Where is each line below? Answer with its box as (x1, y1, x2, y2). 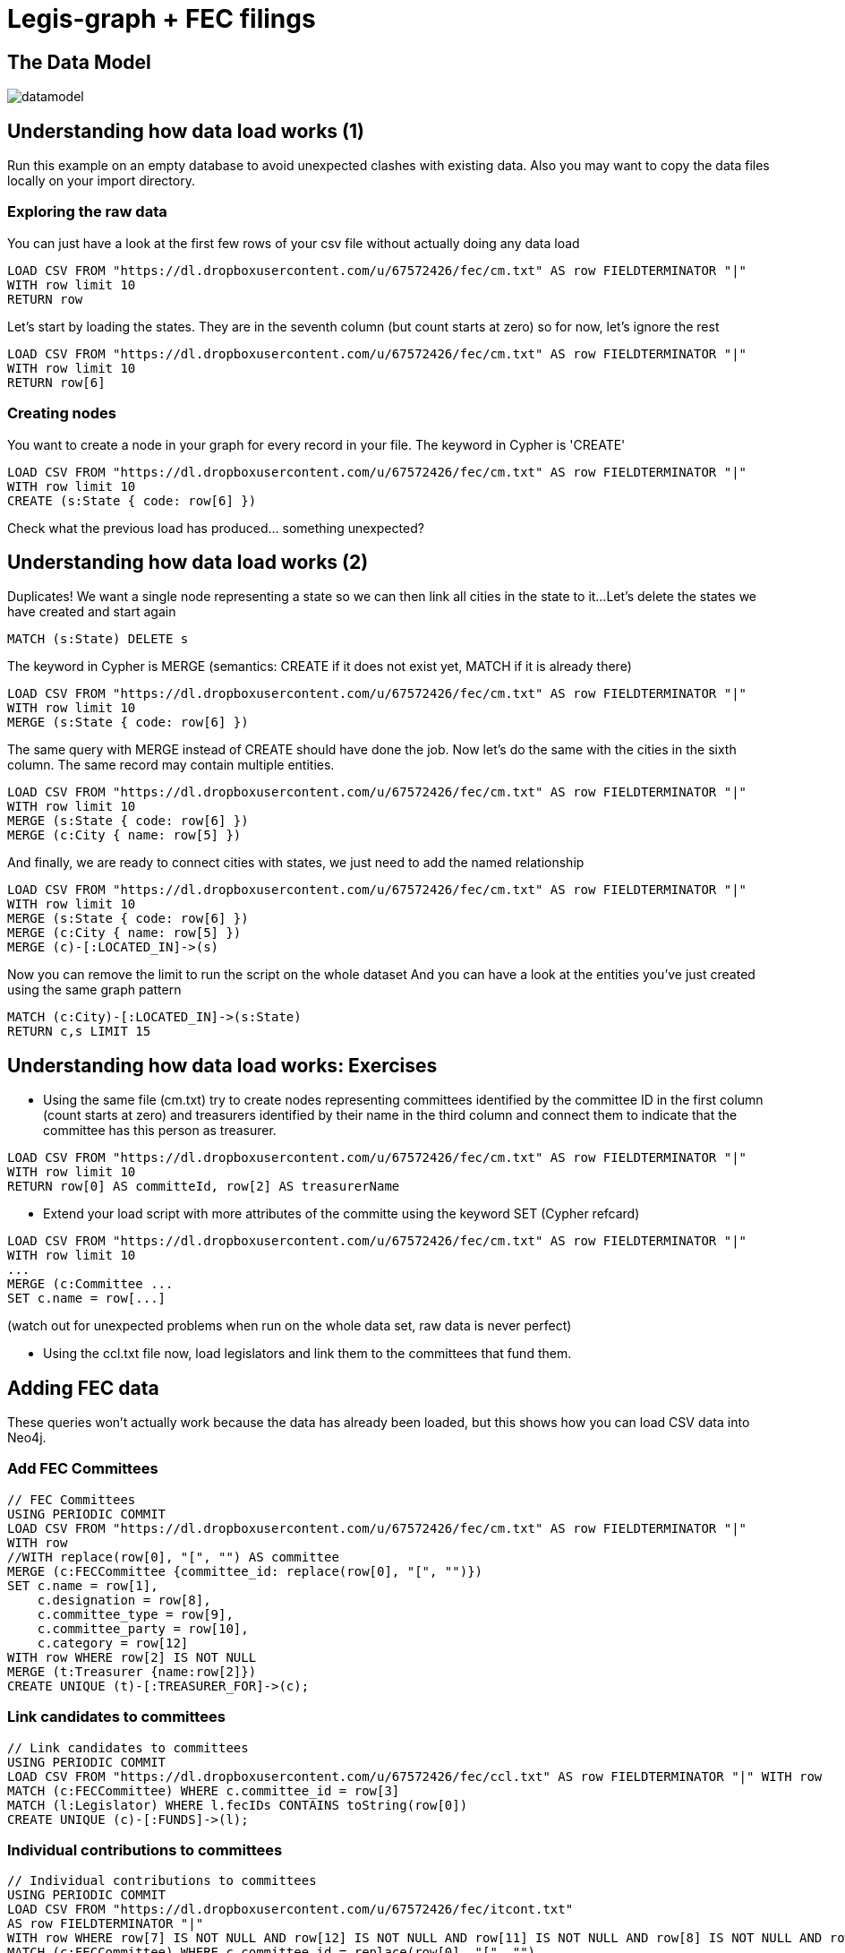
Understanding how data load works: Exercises (7, 1054, 438, 1077)
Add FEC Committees (7, 1459, 158, 1478)
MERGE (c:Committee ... (7, 1277, 174, 1292)
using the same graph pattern (7, 982, 182, 998)
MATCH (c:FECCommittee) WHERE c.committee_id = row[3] (7, 1783, 400, 1798)
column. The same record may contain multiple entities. (7, 757, 335, 773)
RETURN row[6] (7, 374, 106, 390)
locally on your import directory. (7, 173, 195, 189)
